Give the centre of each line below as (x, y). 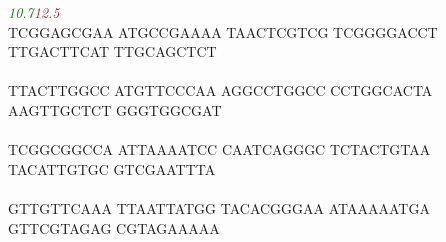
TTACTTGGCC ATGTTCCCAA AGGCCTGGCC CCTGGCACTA (220, 90)
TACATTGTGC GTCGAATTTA (112, 168)
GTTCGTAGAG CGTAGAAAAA (114, 227)
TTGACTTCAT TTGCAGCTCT (112, 51)
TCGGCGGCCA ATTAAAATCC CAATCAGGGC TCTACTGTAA (219, 149)
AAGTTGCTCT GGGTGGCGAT (115, 109)
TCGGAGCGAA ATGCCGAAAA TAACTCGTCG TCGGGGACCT (223, 31)
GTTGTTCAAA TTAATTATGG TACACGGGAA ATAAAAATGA (219, 207)
